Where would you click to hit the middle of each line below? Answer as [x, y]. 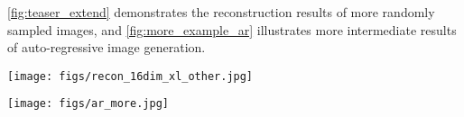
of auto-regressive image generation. [107, 47]
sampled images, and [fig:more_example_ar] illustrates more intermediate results [232, 29]
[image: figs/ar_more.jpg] [88, 104]
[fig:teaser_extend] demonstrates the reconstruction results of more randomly [221, 12]
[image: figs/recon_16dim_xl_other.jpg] [130, 76]
